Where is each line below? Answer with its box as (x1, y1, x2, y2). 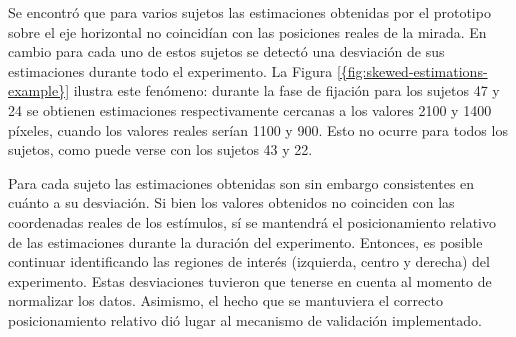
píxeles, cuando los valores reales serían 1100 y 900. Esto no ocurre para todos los (8, 119, 508, 140)
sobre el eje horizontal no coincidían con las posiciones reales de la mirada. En (8, 21, 487, 42)
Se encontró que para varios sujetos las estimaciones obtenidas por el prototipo (8, 2, 491, 22)
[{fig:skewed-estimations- (336, 60, 488, 81)
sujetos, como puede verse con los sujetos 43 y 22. (8, 139, 313, 160)
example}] (8, 80, 70, 101)
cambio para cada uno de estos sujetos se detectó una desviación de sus (8, 41, 445, 62)
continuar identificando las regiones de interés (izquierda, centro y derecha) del (8, 251, 490, 272)
